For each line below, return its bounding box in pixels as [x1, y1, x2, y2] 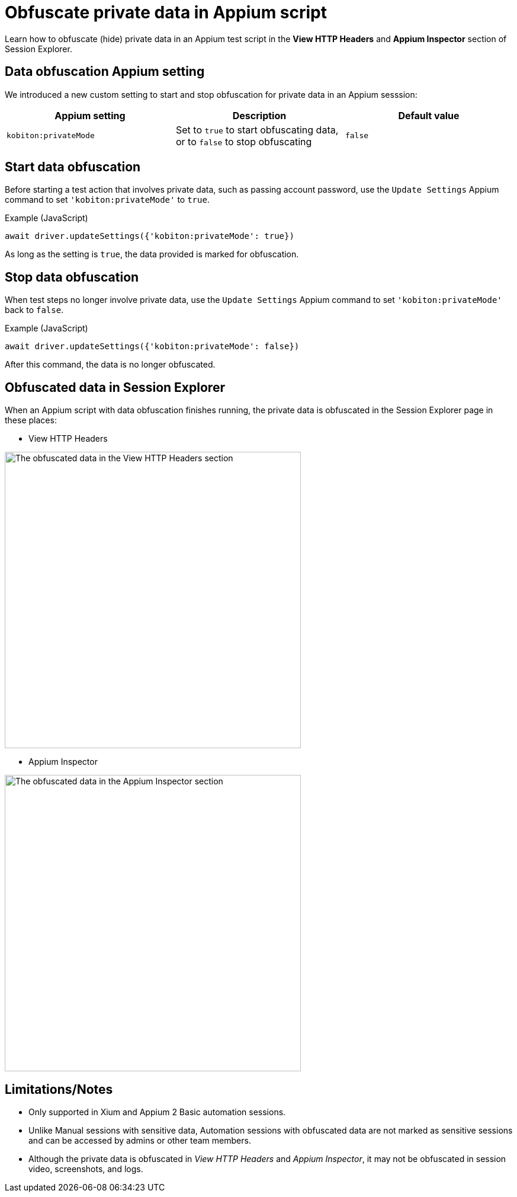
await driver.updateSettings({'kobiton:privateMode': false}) [5, 341, 300, 352]
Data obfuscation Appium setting [5, 64, 205, 79]
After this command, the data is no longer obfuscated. [5, 359, 216, 370]
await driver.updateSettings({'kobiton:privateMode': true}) [5, 231, 294, 241]
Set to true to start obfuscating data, [175, 123, 339, 136]
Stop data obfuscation [5, 269, 139, 285]
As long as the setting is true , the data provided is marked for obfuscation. [5, 249, 299, 260]
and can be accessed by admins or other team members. [28, 1135, 251, 1145]
